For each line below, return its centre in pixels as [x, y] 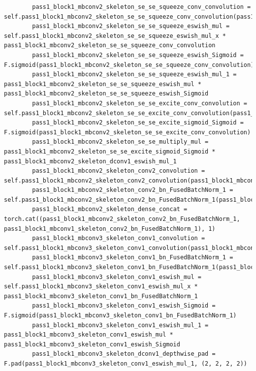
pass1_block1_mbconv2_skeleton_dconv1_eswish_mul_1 [90, 161]
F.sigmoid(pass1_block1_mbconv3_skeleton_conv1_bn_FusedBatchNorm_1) [120, 315]
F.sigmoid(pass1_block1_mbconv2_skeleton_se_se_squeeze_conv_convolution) [129, 65]
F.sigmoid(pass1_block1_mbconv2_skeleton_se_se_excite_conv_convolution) [128, 132]
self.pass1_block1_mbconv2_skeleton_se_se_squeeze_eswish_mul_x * [115, 36]
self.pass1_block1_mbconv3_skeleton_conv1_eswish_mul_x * [101, 287]
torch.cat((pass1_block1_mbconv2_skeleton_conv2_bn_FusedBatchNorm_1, [122, 219]
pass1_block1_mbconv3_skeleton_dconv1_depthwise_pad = [124, 354]
